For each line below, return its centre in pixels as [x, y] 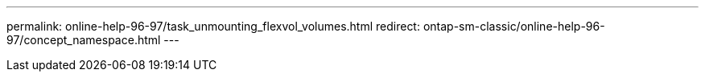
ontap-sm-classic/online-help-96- [514, 26]
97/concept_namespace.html [84, 40]
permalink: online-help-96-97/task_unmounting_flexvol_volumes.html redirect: [213, 26]
